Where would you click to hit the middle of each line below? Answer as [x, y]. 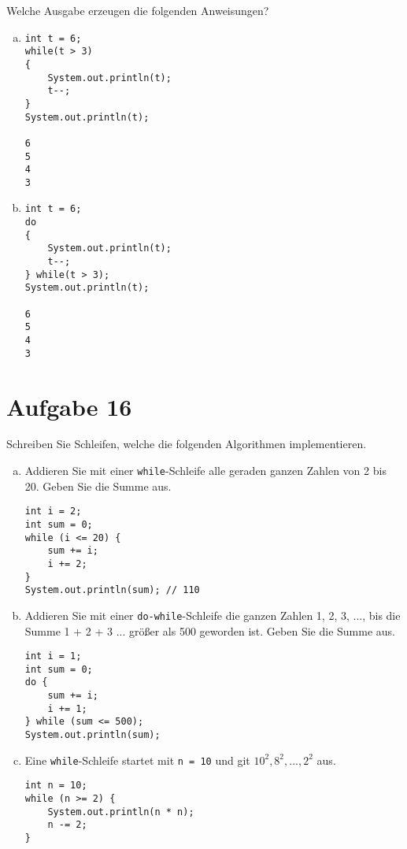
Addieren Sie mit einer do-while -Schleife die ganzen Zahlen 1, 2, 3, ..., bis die [213, 615]
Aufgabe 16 [69, 406]
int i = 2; [53, 512]
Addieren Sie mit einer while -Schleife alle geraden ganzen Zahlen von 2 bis [205, 471]
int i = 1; [53, 656]
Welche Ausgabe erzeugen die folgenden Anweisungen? [138, 10]
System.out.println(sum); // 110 [112, 590]
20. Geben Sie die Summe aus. [98, 486]
